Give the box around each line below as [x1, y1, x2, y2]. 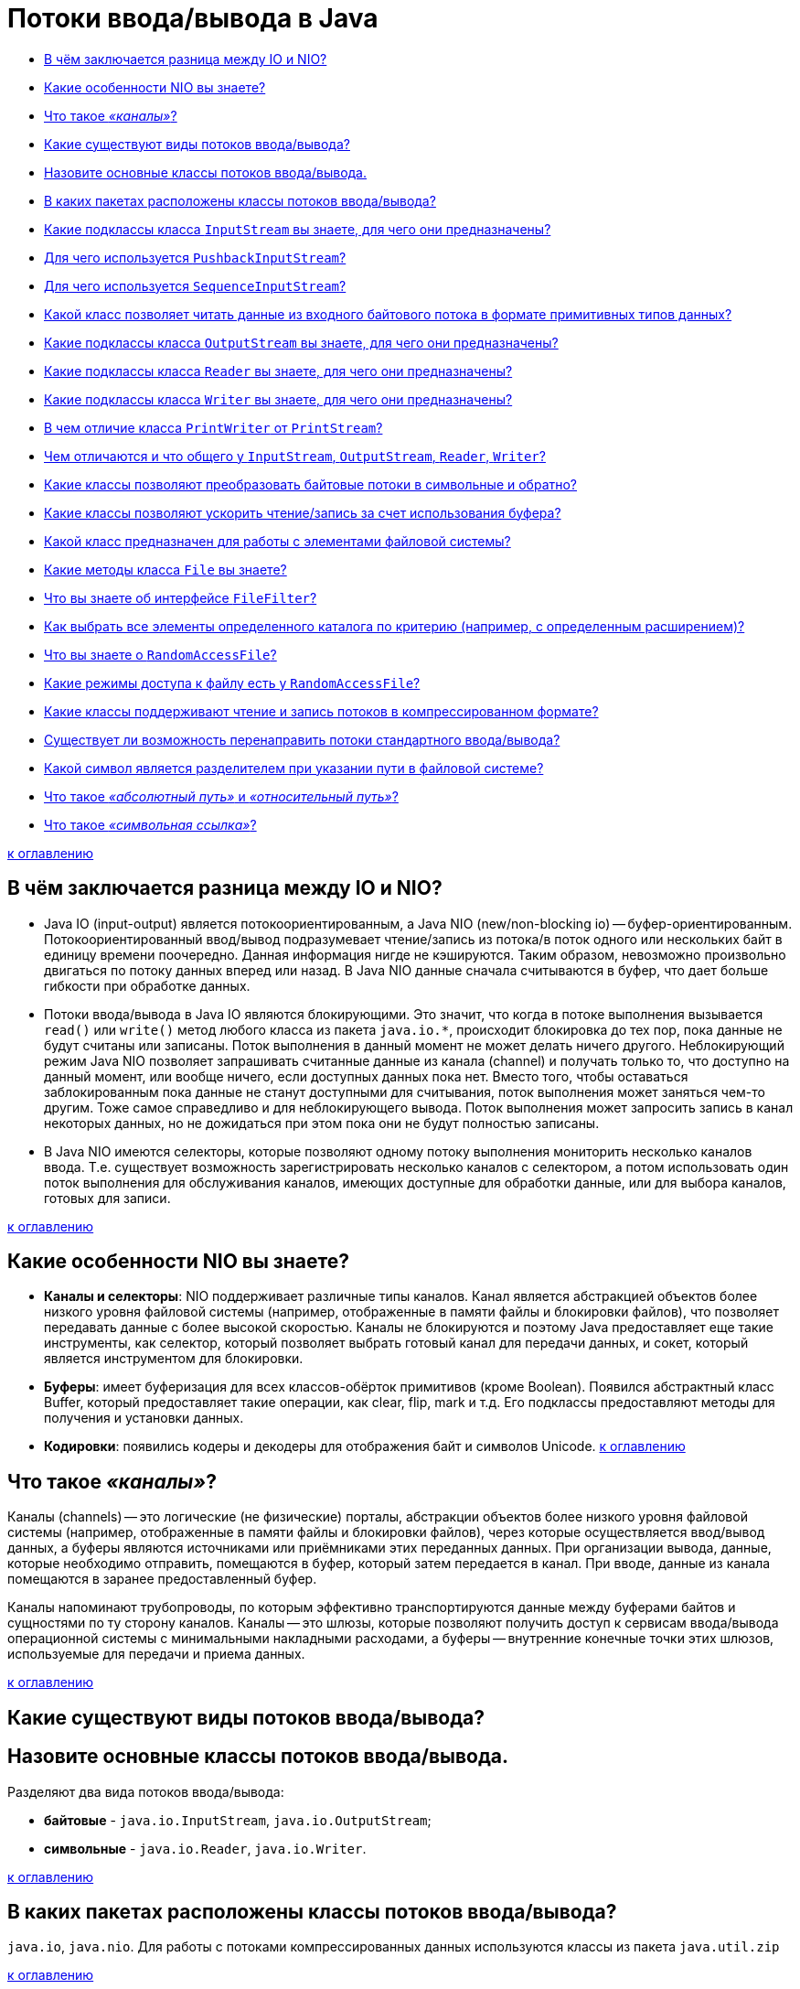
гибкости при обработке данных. [44, 977, 251, 994]
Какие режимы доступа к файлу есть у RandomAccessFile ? [44, 674, 421, 691]
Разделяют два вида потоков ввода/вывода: [7, 1783, 284, 1800]
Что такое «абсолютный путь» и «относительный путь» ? [44, 788, 399, 804]
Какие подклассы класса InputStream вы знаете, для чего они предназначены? [44, 220, 551, 237]
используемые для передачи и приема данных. [7, 1646, 305, 1662]
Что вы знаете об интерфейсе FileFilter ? [44, 589, 317, 606]
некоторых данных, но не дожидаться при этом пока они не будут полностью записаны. [44, 1114, 600, 1131]
